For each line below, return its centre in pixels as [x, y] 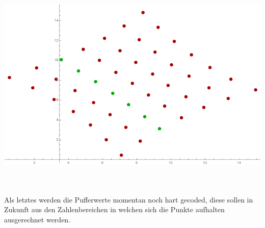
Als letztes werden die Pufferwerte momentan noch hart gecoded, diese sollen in [129, 199]
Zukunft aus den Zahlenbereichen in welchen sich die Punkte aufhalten [114, 209]
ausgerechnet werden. [37, 219]
